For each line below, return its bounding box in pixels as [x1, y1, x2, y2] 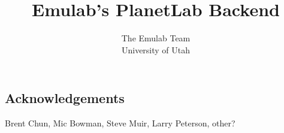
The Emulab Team [121, 32, 191, 44]
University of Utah [121, 43, 191, 56]
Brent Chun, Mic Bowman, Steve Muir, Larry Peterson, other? [5, 117, 235, 129]
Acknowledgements [5, 89, 125, 107]
